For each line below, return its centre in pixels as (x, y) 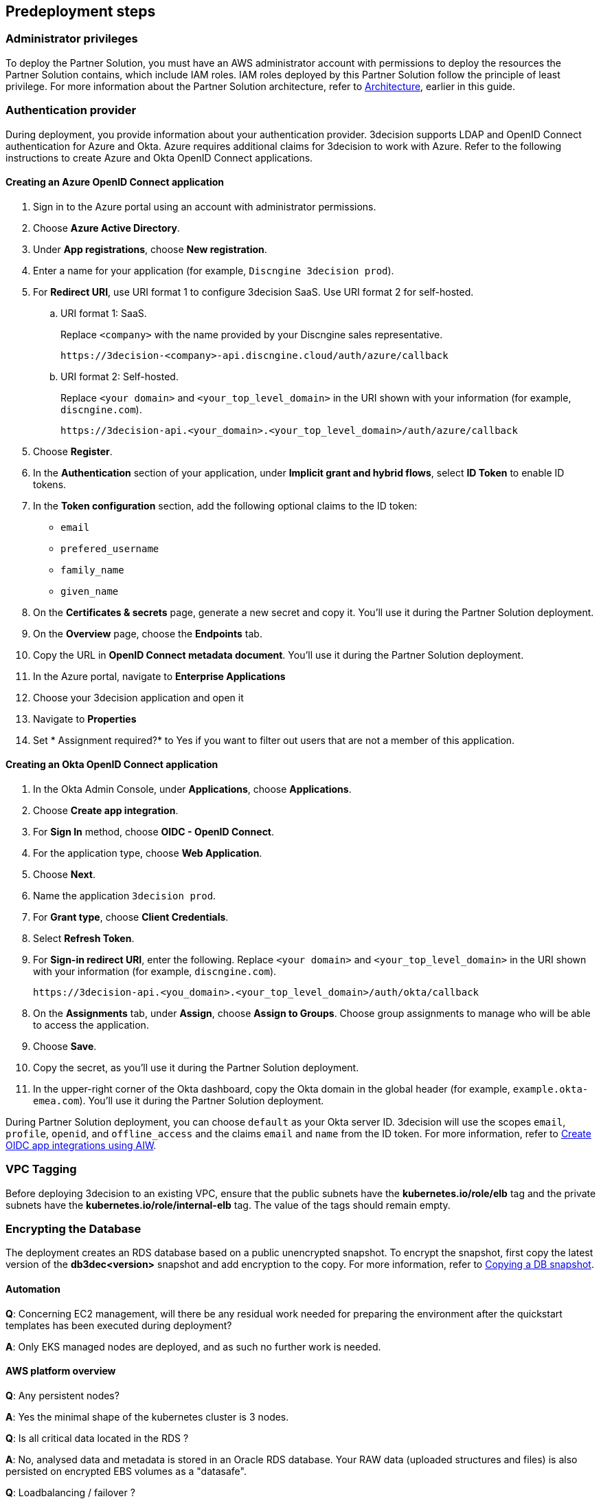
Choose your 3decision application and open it (138, 697)
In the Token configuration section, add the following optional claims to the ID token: (225, 505)
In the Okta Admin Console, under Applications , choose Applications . (192, 789)
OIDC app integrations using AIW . (81, 1145)
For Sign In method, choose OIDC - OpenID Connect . (154, 831)
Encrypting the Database (73, 1229)
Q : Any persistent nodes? (63, 1395)
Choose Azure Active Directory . (106, 228)
